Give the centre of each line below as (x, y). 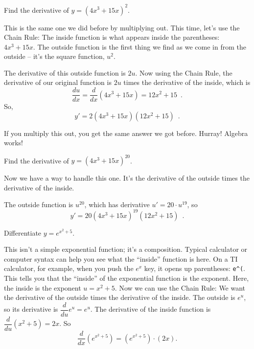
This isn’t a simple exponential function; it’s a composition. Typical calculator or (126, 249)
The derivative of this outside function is (65, 72)
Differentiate (23, 232)
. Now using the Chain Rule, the (184, 72)
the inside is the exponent (43, 287)
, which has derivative (117, 204)
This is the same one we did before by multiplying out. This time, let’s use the (122, 27)
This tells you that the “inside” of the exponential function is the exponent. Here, (127, 278)
